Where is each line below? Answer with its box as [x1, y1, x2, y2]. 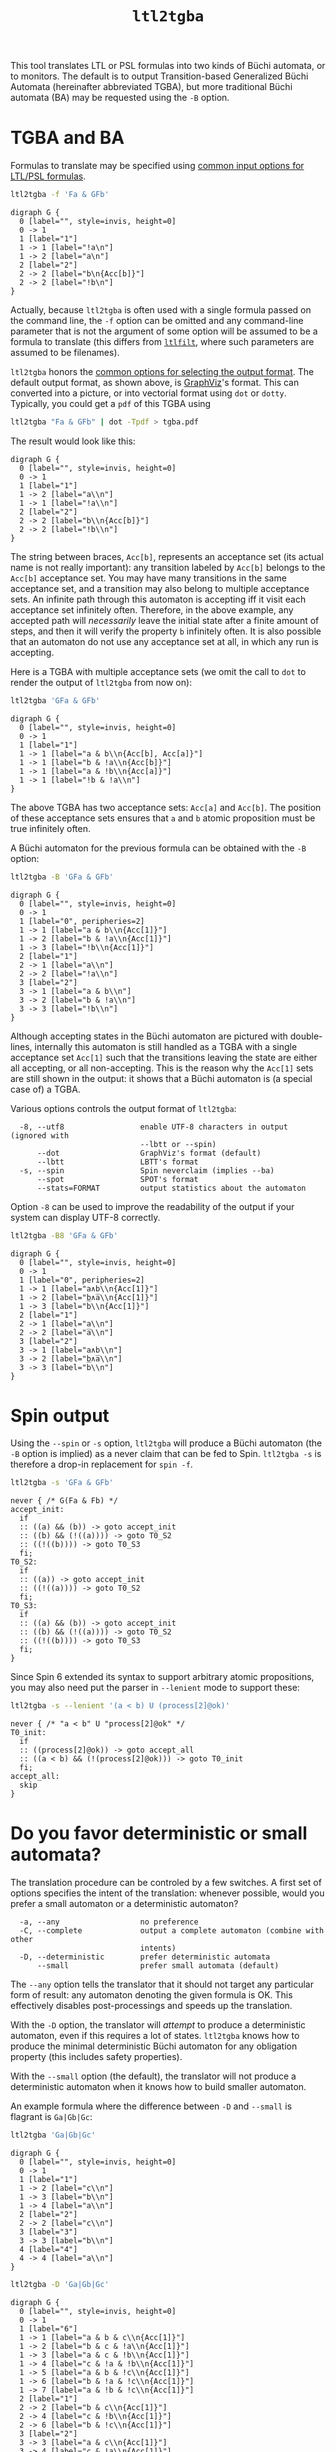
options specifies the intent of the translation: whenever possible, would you [10, 1887, 325, 1899]
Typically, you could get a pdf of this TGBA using [10, 398, 212, 409]
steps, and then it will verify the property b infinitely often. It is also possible [10, 625, 322, 637]
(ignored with [10, 1130, 70, 1141]
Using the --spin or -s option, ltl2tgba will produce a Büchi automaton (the [10, 1437, 323, 1449]
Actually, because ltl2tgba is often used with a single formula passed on [10, 304, 312, 316]
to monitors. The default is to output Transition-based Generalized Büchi [10, 70, 309, 82]
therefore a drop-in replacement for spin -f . [10, 1458, 193, 1471]
